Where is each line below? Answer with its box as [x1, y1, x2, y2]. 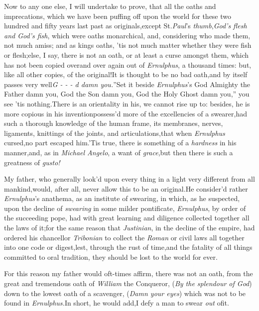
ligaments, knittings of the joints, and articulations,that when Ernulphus [4, 127, 225, 138]
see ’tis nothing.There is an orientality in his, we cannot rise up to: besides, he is [4, 98, 250, 108]
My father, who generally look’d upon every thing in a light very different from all [4, 174, 255, 184]
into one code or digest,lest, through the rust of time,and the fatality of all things [4, 242, 253, 252]
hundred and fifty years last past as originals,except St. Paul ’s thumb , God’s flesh [4, 20, 247, 31]
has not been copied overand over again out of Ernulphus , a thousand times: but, [4, 59, 252, 70]
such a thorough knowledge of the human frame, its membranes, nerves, [4, 118, 223, 128]
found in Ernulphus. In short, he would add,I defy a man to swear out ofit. [4, 298, 229, 308]
